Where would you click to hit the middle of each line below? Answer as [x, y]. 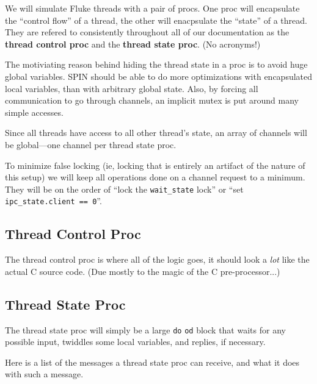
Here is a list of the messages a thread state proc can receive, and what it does [152, 362]
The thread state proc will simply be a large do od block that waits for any [145, 329]
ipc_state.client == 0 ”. [53, 201]
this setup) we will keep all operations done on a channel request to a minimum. [155, 177]
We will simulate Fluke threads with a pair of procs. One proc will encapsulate [152, 8]
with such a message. [44, 374]
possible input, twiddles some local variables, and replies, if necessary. [135, 342]
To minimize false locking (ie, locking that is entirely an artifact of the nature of [155, 165]
